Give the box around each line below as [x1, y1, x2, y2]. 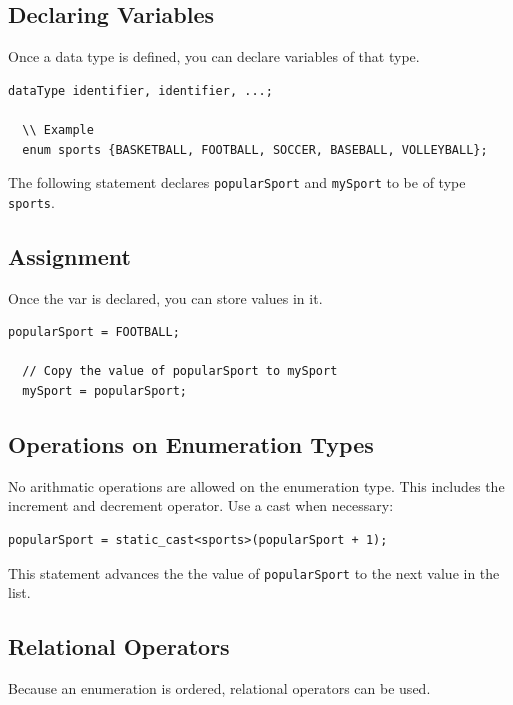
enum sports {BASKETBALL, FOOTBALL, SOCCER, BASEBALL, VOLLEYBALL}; [22, 142, 488, 157]
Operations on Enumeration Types [8, 429, 374, 460]
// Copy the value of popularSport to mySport [22, 364, 338, 379]
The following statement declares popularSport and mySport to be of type [8, 172, 466, 193]
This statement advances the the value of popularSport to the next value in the [8, 562, 500, 583]
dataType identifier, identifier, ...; [8, 83, 273, 98]
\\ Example [22, 122, 94, 137]
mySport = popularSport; [22, 384, 187, 399]
